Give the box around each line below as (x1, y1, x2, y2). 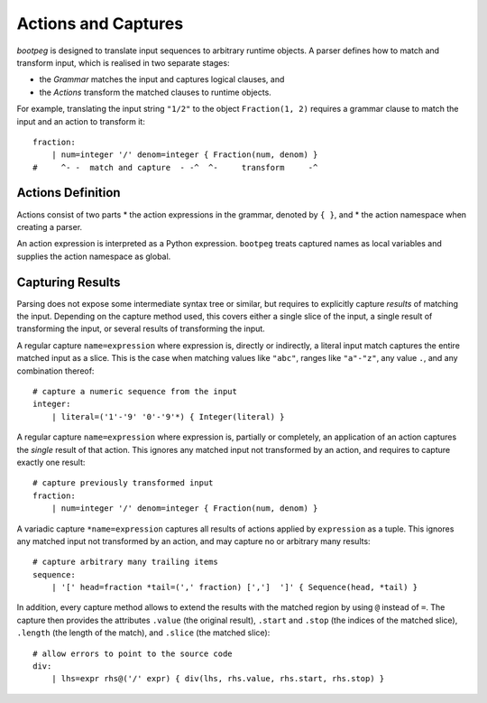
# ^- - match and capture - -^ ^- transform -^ (32, 162, 318, 172)
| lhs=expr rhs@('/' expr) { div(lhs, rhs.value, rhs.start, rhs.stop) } (51, 673, 385, 684)
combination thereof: (16, 365, 95, 376)
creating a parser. (16, 221, 83, 232)
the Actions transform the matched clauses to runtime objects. (39, 87, 272, 97)
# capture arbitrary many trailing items (32, 557, 218, 568)
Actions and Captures (16, 14, 184, 33)
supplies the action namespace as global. (16, 251, 171, 262)
